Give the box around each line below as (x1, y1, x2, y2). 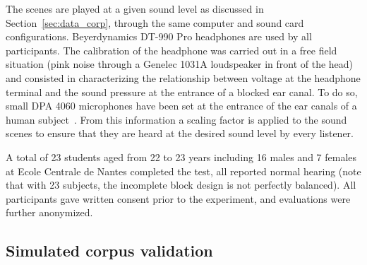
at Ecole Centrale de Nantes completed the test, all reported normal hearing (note (6, 163, 361, 178)
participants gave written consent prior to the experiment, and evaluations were (6, 191, 351, 206)
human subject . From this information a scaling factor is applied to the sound (6, 112, 347, 126)
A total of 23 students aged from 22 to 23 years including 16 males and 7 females (6, 149, 357, 164)
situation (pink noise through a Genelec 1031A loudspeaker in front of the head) (6, 57, 354, 71)
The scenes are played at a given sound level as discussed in (6, 1, 264, 16)
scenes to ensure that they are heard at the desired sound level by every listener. (6, 126, 354, 141)
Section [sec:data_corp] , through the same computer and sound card (6, 15, 304, 30)
